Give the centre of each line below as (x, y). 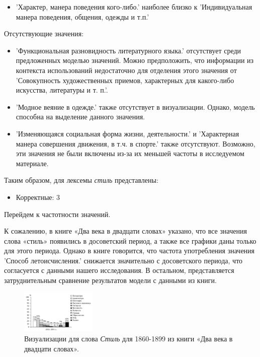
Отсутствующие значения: (44, 33)
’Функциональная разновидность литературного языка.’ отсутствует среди (128, 50)
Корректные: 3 (38, 197)
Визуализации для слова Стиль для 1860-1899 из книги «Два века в (128, 339)
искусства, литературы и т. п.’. (62, 90)
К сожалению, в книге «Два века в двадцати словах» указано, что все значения (125, 231)
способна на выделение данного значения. (80, 117)
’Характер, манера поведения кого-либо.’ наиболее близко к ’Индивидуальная (134, 7)
